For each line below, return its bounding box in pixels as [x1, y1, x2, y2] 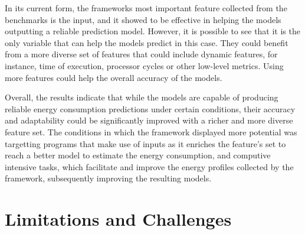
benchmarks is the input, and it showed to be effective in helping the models [5, 13, 281, 25]
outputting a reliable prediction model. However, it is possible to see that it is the [5, 25, 300, 37]
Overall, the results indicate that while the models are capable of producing [5, 91, 278, 103]
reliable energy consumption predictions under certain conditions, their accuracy [5, 102, 296, 115]
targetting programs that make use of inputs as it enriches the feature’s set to [5, 137, 286, 149]
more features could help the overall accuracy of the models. [5, 71, 222, 83]
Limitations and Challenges [5, 207, 232, 231]
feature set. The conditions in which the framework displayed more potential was [5, 125, 297, 138]
